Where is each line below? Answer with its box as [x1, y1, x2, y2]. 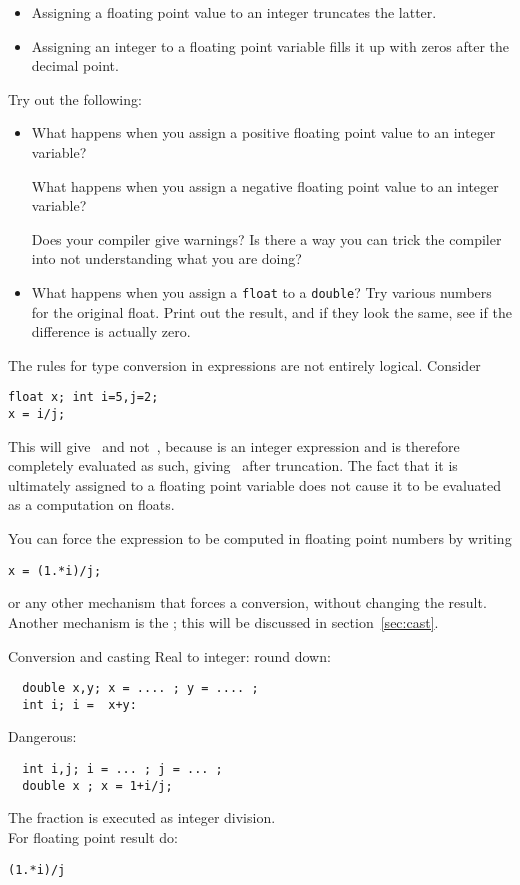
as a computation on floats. [8, 494, 175, 515]
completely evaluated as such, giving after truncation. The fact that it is [8, 455, 458, 476]
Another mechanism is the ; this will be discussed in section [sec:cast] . [8, 611, 439, 632]
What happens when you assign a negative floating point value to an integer [31, 175, 499, 196]
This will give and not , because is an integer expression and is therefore [8, 435, 460, 456]
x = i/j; [8, 407, 66, 422]
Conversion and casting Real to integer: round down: [8, 645, 331, 666]
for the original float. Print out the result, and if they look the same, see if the [31, 301, 512, 322]
